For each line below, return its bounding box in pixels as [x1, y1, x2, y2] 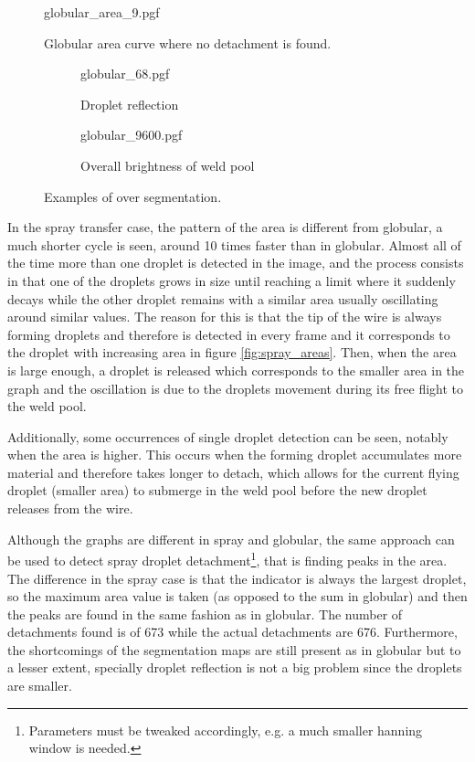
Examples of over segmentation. [44, 186, 222, 206]
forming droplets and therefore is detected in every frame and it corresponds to [7, 324, 450, 344]
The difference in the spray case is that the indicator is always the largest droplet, [7, 568, 467, 587]
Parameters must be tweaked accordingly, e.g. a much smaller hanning [28, 720, 423, 739]
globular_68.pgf [80, 64, 170, 83]
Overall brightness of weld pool [80, 155, 255, 175]
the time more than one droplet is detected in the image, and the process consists [7, 253, 464, 272]
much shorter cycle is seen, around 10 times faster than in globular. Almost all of [7, 235, 461, 254]
